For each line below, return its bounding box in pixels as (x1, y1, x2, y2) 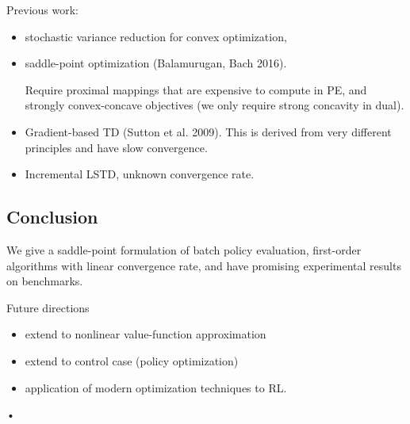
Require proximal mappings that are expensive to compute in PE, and (25, 81, 367, 97)
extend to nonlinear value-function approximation (25, 326, 266, 342)
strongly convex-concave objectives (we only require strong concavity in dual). (25, 97, 404, 113)
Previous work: (6, 2, 79, 17)
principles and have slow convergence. (25, 139, 208, 155)
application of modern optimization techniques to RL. (25, 379, 287, 395)
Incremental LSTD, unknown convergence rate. (25, 166, 255, 182)
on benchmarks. (6, 273, 83, 289)
